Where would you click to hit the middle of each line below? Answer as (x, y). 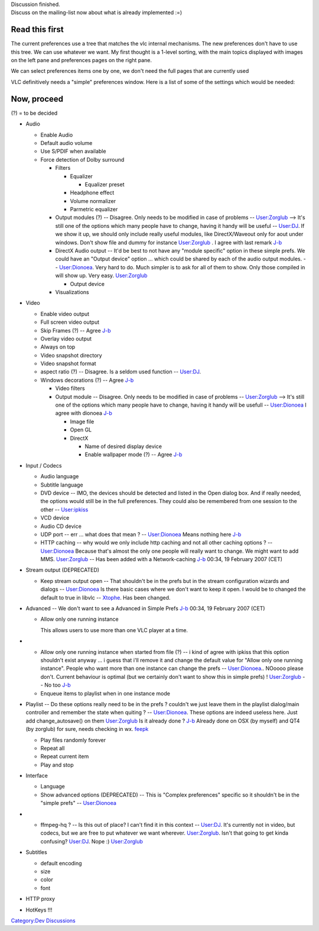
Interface (37, 776)
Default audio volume (66, 143)
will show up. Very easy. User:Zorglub (101, 276)
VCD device (55, 518)
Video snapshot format (69, 363)
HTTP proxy (40, 899)
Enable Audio (57, 135)
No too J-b (58, 685)
